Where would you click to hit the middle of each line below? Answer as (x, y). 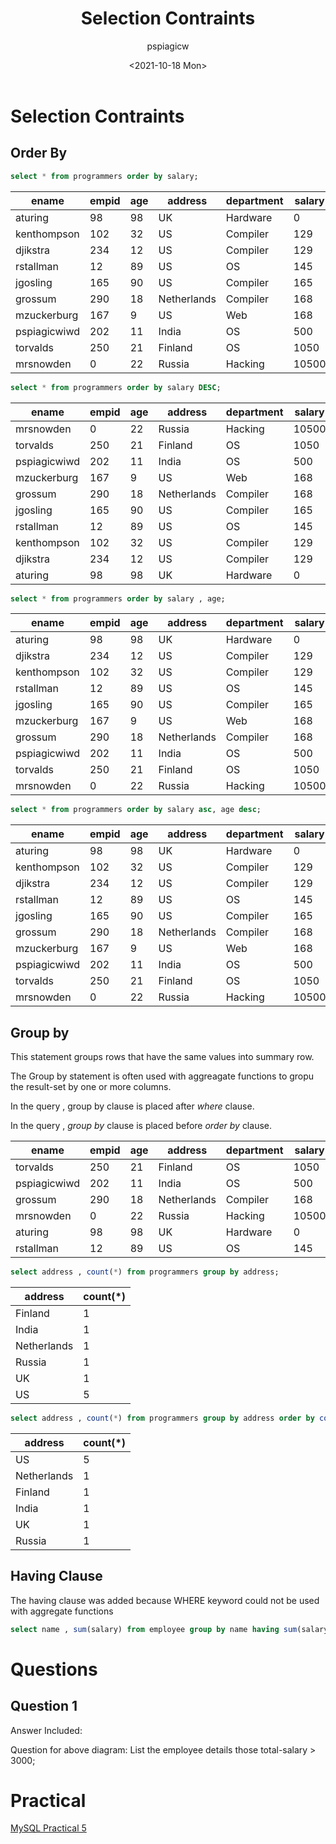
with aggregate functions (62, 1611)
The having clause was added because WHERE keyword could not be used (165, 1600)
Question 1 (44, 1706)
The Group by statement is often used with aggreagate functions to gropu (162, 1076)
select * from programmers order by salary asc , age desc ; (136, 810)
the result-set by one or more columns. (91, 1087)
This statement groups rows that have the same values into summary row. (162, 1057)
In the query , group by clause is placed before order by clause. (141, 1126)
